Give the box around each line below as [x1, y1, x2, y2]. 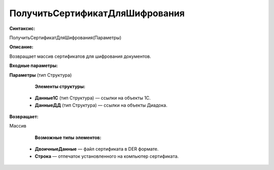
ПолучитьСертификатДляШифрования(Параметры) [9, 35, 122, 41]
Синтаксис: [9, 25, 36, 31]
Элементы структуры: [35, 83, 86, 89]
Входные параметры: [9, 62, 58, 69]
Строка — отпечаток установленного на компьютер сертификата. [35, 153, 179, 159]
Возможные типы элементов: [35, 134, 101, 141]
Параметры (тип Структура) [9, 72, 72, 78]
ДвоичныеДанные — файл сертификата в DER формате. [35, 146, 159, 152]
